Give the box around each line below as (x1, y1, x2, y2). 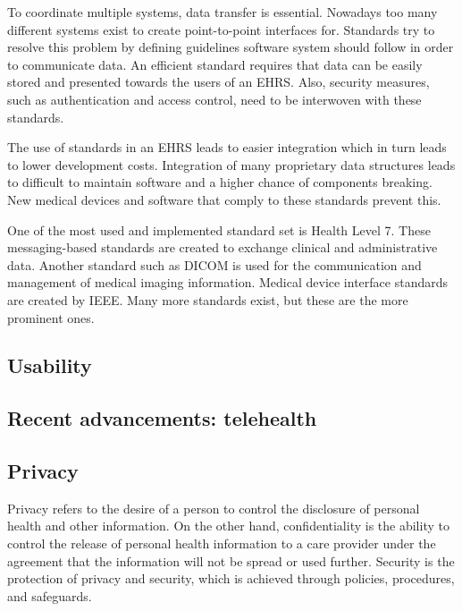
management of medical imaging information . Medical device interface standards (7, 273, 448, 292)
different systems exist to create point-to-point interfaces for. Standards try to (7, 20, 435, 38)
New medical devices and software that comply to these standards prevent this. (7, 190, 441, 208)
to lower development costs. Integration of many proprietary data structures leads (7, 155, 456, 174)
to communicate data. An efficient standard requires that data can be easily (7, 55, 423, 73)
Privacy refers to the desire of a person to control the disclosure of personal (7, 498, 420, 517)
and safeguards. (7, 586, 92, 605)
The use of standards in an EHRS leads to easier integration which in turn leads (7, 138, 447, 157)
